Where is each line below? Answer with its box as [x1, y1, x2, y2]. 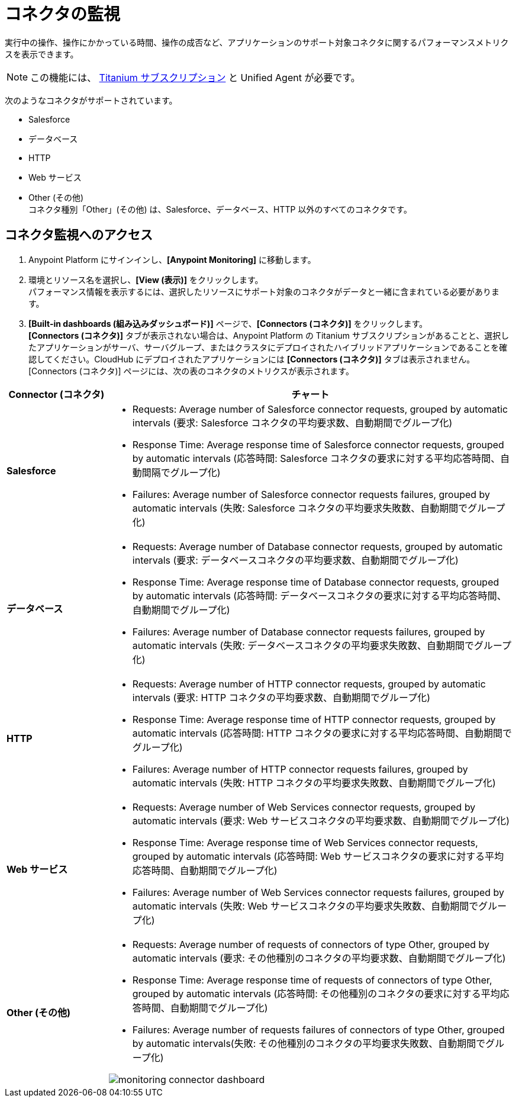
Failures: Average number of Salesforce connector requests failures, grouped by [132, 488, 491, 500]
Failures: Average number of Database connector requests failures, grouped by [132, 625, 485, 638]
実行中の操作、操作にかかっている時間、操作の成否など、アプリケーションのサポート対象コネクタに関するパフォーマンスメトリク [5, 37, 509, 47]
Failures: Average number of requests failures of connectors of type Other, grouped [132, 1023, 505, 1036]
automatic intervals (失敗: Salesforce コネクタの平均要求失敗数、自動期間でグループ [132, 502, 505, 514]
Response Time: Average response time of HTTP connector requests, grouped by [132, 713, 496, 725]
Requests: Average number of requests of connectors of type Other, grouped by [132, 938, 490, 950]
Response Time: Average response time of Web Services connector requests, [132, 836, 478, 849]
